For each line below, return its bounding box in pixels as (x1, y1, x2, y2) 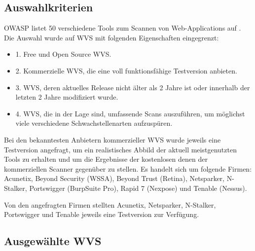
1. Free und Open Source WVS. (15, 49, 111, 59)
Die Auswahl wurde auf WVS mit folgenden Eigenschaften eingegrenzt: (4, 32, 219, 42)
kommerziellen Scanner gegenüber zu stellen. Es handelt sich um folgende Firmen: (4, 163, 252, 174)
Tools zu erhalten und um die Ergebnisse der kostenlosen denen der (4, 154, 208, 164)
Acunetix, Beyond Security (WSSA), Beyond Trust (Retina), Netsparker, (4, 173, 224, 183)
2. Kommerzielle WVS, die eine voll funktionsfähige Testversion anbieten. (15, 65, 237, 75)
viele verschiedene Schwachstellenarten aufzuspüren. (15, 118, 173, 128)
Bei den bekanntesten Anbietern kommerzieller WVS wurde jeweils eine (4, 134, 221, 144)
